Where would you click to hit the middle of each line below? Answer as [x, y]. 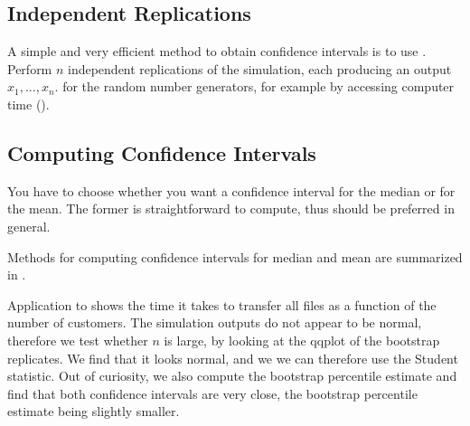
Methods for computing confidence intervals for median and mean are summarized [235, 256]
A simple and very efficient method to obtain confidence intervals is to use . [217, 51]
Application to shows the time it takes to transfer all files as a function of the [222, 304]
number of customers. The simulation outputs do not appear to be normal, [215, 322]
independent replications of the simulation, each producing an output [260, 68]
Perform [30, 68]
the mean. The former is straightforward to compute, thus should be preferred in [231, 208]
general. [29, 226]
